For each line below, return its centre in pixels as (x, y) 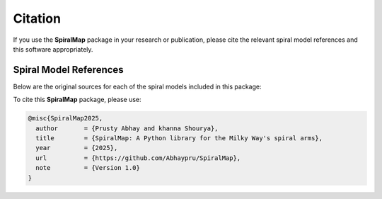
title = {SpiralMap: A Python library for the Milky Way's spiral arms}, (179, 138)
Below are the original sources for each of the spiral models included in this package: (137, 86)
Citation (37, 18)
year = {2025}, (77, 148)
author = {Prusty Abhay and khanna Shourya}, (127, 128)
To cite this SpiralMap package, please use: (77, 100)
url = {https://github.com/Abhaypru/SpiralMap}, (138, 158)
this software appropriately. (53, 49)
